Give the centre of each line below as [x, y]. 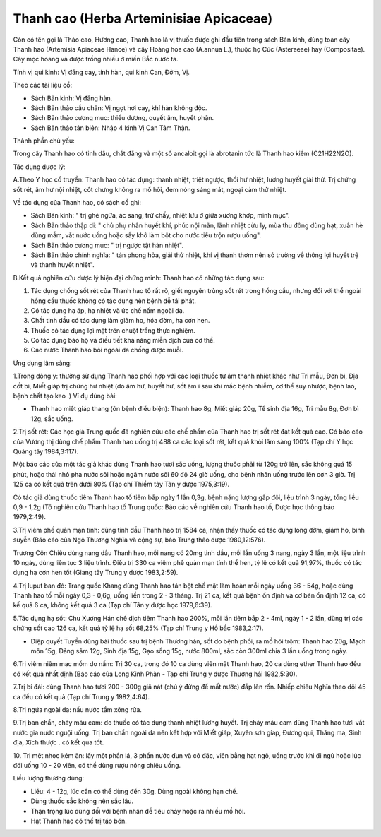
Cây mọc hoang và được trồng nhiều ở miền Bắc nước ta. [96, 59]
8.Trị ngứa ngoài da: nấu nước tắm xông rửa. [78, 709]
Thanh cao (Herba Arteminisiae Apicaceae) [143, 18]
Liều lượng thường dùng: [49, 778]
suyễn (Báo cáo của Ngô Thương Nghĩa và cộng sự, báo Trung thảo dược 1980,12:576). [139, 540]
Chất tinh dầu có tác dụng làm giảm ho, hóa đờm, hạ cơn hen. [120, 321]
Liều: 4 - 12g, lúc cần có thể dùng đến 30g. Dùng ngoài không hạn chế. [134, 791]
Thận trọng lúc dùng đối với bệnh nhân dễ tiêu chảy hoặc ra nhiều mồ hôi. [138, 811]
